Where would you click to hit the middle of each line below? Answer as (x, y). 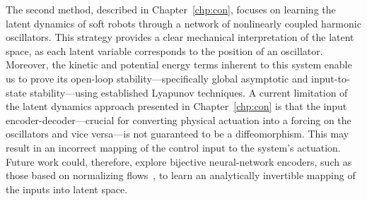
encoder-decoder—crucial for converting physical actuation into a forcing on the (179, 120)
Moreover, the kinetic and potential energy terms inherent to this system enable (179, 65)
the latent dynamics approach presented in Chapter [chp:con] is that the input (176, 106)
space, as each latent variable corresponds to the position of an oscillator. (164, 50)
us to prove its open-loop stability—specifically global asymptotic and (157, 78)
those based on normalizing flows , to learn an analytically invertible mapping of (181, 175)
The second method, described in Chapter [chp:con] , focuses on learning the (171, 9)
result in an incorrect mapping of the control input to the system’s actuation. (173, 147)
